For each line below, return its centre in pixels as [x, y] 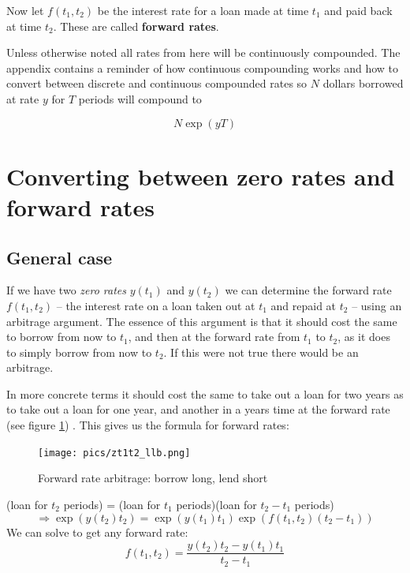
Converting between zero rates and [201, 176]
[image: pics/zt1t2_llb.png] [114, 453]
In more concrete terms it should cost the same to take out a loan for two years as [205, 393]
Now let [25, 10]
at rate [23, 98]
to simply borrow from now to [79, 352]
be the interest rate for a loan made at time [203, 10]
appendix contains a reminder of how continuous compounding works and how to [202, 67]
